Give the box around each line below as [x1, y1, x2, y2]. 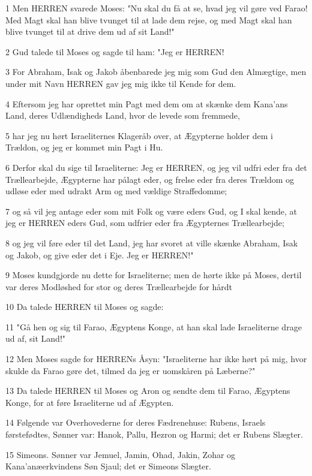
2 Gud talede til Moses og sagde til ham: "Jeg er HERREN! [5, 45, 224, 58]
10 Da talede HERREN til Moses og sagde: [5, 300, 164, 313]
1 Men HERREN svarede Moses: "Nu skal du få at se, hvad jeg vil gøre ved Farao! [5, 2, 308, 14]
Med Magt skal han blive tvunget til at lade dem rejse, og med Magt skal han [5, 13, 292, 26]
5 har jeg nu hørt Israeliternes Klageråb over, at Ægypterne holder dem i [5, 129, 273, 141]
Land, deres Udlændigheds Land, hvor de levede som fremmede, [5, 109, 240, 122]
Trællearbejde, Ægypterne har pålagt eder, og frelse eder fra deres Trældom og [5, 173, 295, 185]
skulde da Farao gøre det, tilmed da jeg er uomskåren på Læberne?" [5, 364, 256, 376]
